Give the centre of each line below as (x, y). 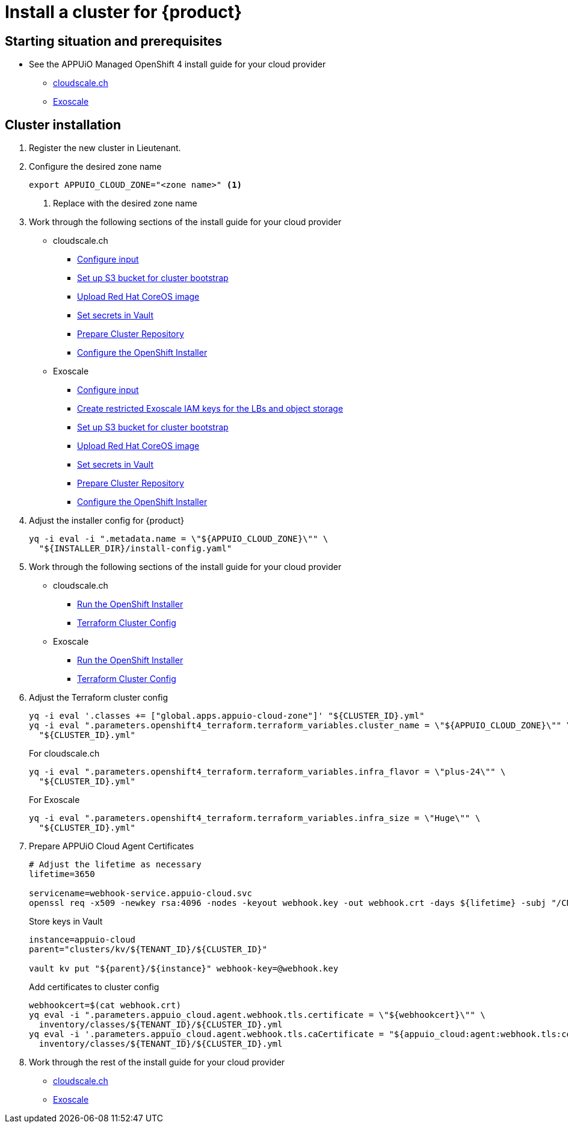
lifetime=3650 (62, 874)
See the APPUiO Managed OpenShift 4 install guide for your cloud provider (177, 64)
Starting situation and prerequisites (114, 41)
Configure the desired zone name (95, 167)
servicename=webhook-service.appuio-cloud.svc (140, 894)
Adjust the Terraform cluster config (99, 698)
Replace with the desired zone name (125, 203)
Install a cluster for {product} (124, 12)
